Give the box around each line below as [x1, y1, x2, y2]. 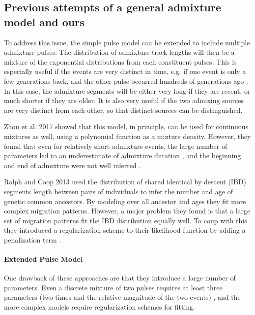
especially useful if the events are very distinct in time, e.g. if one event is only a [4, 66, 246, 76]
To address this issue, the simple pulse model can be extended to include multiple [4, 37, 250, 47]
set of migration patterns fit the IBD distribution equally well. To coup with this [4, 215, 247, 225]
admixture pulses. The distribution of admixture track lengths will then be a [4, 47, 235, 57]
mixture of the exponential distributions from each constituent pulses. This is [4, 56, 237, 67]
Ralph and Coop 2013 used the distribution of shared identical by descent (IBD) [4, 176, 246, 187]
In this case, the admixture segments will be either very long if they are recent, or [4, 85, 251, 96]
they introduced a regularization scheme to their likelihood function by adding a [4, 225, 246, 235]
